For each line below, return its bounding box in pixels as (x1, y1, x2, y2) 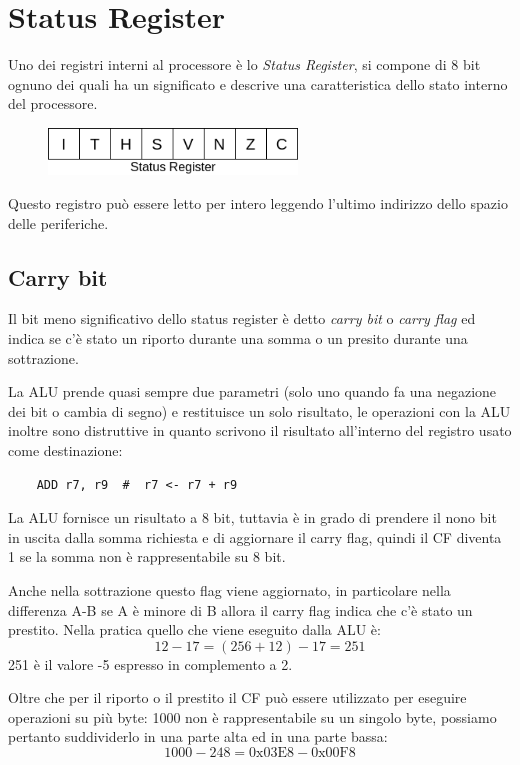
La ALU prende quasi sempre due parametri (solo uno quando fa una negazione (8, 381, 497, 402)
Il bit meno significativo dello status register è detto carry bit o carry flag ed (8, 308, 476, 329)
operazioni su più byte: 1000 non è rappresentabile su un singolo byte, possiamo (8, 706, 497, 727)
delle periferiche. (8, 212, 109, 233)
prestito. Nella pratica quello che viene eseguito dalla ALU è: (8, 619, 381, 640)
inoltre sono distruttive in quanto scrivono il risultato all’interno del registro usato (8, 420, 512, 441)
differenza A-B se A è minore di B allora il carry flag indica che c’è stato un (8, 599, 473, 620)
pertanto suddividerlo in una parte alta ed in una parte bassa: (8, 726, 388, 747)
